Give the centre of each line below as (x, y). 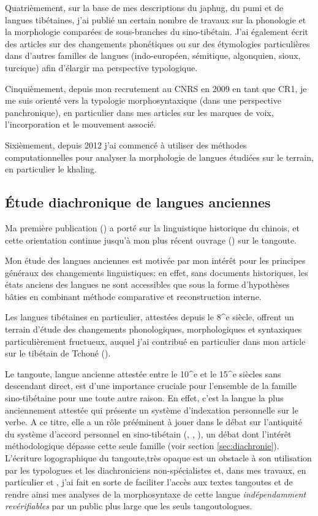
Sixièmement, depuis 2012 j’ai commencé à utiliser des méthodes (126, 144)
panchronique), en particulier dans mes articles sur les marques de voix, (139, 112)
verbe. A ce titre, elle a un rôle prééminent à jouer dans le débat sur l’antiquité (153, 422)
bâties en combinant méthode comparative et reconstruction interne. (133, 296)
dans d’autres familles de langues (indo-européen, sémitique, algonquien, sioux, (153, 56)
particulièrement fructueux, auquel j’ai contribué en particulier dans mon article (155, 341)
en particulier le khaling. (51, 169)
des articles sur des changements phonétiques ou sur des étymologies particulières (157, 43)
